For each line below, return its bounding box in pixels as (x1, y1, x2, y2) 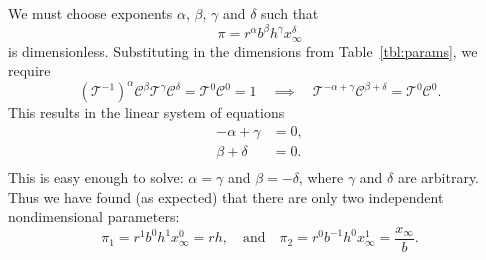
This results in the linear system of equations (8, 102, 285, 123)
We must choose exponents (8, 3, 173, 23)
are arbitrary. (397, 166, 480, 187)
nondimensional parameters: (8, 206, 180, 227)
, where (298, 166, 344, 187)
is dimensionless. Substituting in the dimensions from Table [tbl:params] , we (8, 40, 478, 61)
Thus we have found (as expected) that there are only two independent (8, 186, 444, 207)
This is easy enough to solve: (8, 166, 184, 187)
